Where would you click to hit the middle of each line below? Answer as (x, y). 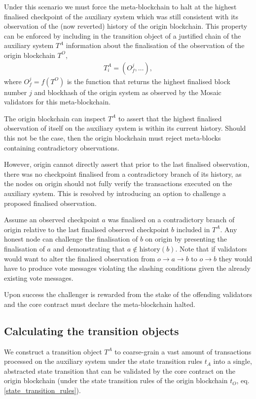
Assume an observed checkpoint (52, 220)
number (16, 92)
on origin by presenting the (186, 239)
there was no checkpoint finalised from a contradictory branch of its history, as (123, 174)
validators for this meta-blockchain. (57, 102)
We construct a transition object (53, 351)
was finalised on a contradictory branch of (171, 220)
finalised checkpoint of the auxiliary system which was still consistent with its (121, 16)
